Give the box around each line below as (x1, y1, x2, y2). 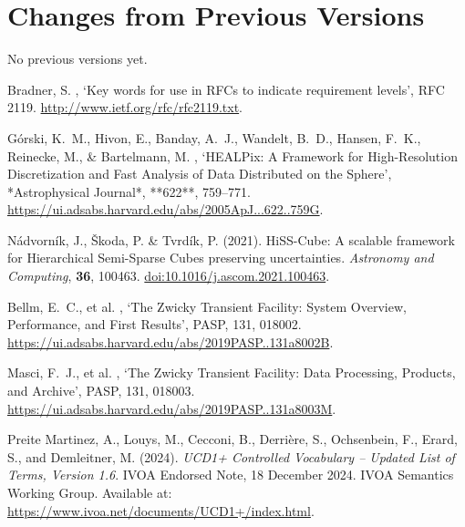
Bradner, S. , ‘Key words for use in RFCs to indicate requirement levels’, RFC (7, 79, 445, 98)
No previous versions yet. (7, 49, 148, 68)
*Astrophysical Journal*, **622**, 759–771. (7, 181, 251, 201)
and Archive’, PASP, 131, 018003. (7, 381, 195, 400)
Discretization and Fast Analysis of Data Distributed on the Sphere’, (7, 164, 392, 183)
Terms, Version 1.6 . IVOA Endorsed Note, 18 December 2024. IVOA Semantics (7, 465, 454, 484)
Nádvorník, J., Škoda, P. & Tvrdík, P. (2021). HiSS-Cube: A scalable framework (7, 230, 455, 249)
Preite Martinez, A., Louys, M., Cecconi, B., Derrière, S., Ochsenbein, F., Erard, (7, 429, 458, 449)
